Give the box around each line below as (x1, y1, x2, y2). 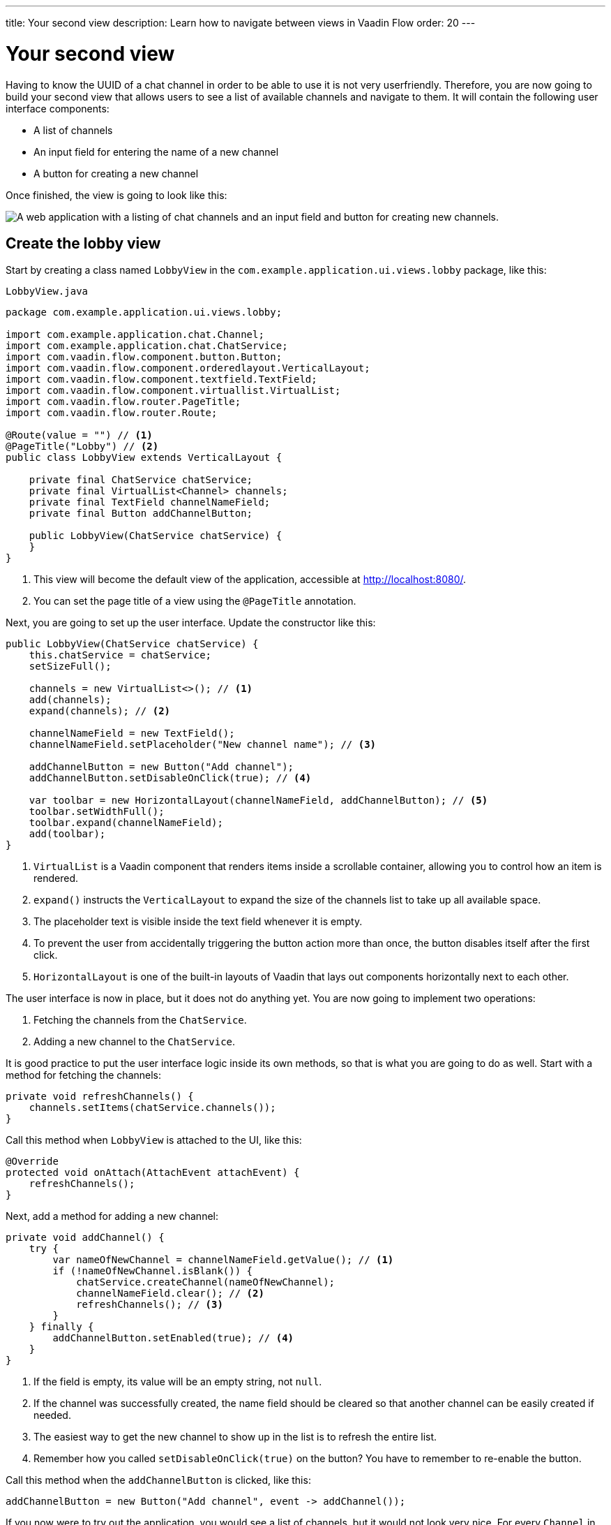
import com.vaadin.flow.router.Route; (6, 407, 218, 419)
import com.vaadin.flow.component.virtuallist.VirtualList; (6, 385, 341, 397)
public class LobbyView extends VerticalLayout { (6, 452, 282, 464)
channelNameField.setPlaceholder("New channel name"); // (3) (29, 739, 377, 751)
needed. (33, 1409, 71, 1422)
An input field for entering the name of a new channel (33, 145, 279, 158)
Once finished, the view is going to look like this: (6, 189, 227, 201)
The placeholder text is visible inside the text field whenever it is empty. (33, 915, 363, 928)
